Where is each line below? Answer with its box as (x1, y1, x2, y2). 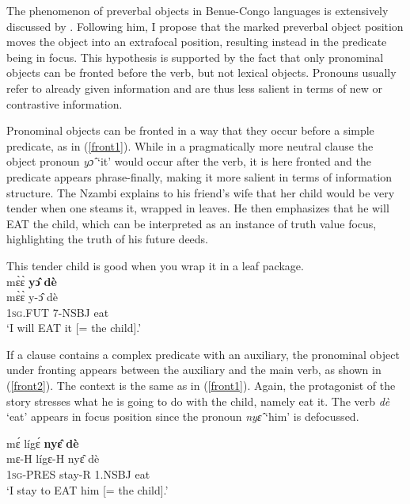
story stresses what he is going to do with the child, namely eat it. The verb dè (6, 392, 390, 409)
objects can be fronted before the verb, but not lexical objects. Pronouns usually (6, 64, 397, 81)
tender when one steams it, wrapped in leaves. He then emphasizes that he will (6, 200, 389, 216)
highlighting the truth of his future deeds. (6, 231, 209, 247)
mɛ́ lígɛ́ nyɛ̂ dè (6, 434, 79, 451)
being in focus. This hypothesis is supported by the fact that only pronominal (6, 48, 384, 65)
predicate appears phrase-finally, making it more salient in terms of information (6, 168, 393, 185)
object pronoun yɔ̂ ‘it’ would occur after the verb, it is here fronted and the (6, 153, 371, 170)
